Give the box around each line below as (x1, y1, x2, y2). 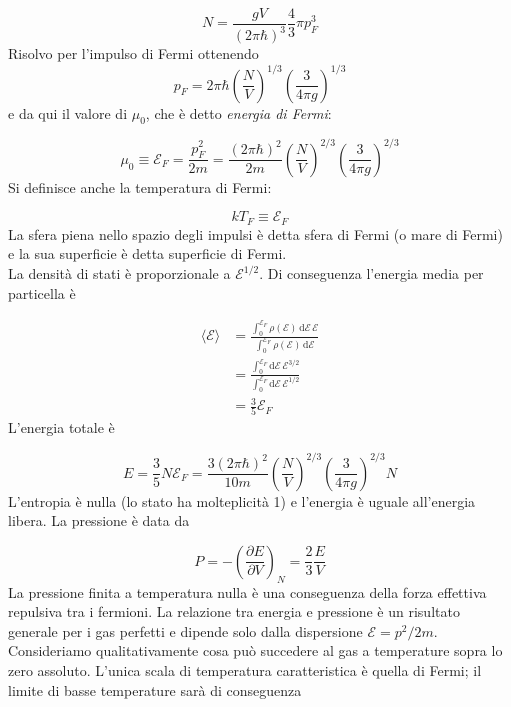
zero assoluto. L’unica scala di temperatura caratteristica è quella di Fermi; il (8, 659, 482, 680)
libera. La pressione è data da (8, 510, 190, 531)
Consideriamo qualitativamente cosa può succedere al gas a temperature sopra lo (8, 640, 503, 661)
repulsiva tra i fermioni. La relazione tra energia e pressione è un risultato (8, 601, 460, 622)
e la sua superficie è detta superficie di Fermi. (8, 243, 287, 264)
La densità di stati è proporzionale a (8, 263, 231, 284)
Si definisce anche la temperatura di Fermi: (8, 176, 272, 197)
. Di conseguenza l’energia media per (259, 263, 484, 284)
